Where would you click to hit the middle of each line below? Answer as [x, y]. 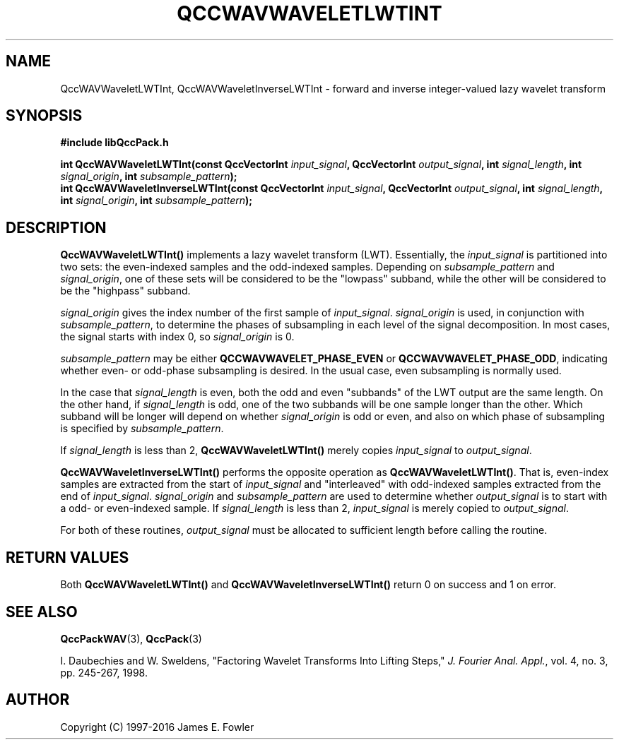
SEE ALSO [42, 612]
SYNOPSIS [44, 116]
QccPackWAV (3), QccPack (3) [131, 638]
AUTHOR [38, 700]
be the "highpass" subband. [125, 291]
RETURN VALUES [67, 557]
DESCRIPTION [56, 227]
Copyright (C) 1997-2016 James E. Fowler [157, 727]
